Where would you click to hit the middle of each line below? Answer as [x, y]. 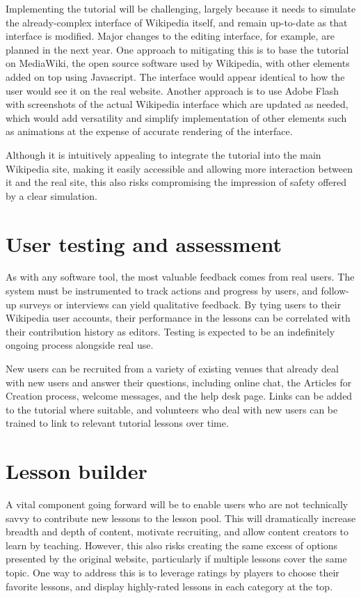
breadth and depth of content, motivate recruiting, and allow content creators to [177, 532]
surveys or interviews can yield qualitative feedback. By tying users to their [180, 304]
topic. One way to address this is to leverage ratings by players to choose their [173, 573]
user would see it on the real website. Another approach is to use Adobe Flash [173, 90]
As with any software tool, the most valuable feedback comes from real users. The [180, 277]
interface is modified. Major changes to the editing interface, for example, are [170, 36]
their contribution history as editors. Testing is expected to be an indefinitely [170, 331]
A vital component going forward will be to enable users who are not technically [177, 504]
